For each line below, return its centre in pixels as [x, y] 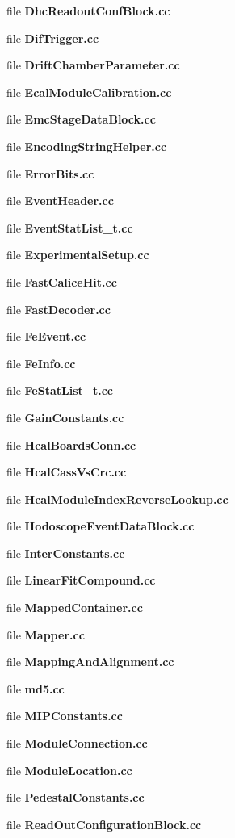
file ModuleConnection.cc [77, 743]
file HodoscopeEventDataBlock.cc [101, 526]
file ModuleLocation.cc [69, 770]
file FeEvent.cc [46, 336]
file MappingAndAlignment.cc [90, 662]
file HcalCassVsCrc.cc [67, 472]
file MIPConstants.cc [65, 716]
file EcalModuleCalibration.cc [89, 92]
